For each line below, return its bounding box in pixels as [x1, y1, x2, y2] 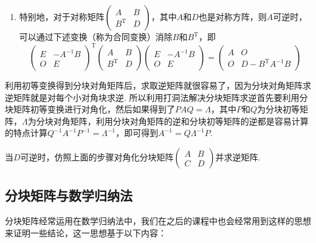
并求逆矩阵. [215, 151, 261, 163]
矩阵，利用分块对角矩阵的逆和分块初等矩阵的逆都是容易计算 [70, 114, 309, 127]
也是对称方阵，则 [198, 10, 267, 22]
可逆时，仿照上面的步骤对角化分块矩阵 [20, 151, 174, 163]
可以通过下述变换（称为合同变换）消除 [19, 30, 173, 43]
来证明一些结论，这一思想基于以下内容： [5, 226, 167, 239]
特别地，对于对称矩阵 [19, 10, 105, 22]
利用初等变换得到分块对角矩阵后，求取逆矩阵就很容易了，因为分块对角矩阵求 [5, 79, 311, 92]
